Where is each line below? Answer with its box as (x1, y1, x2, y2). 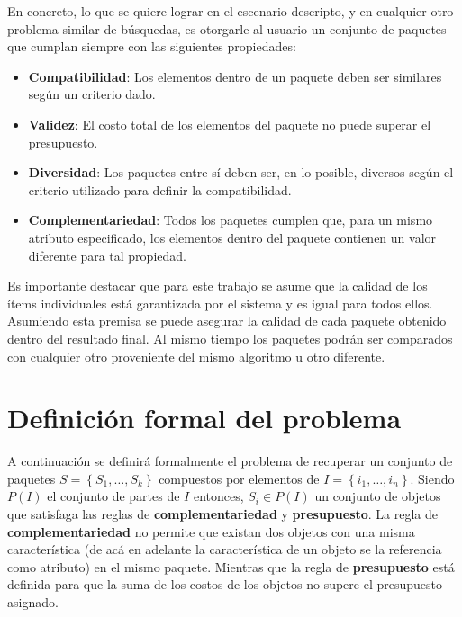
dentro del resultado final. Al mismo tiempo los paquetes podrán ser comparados (7, 328, 453, 347)
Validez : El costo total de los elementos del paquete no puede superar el (28, 114, 431, 133)
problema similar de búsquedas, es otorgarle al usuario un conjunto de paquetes (7, 19, 447, 38)
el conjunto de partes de (47, 487, 180, 505)
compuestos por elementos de (159, 469, 320, 487)
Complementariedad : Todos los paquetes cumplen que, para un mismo (28, 210, 433, 229)
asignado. (7, 592, 59, 611)
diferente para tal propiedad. (28, 246, 186, 264)
